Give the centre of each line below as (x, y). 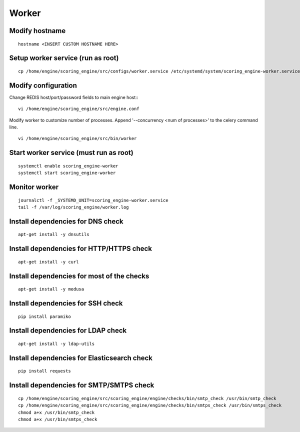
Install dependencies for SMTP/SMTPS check (82, 385)
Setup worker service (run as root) (64, 58)
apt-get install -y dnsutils (54, 234)
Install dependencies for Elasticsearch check (81, 358)
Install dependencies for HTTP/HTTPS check (81, 249)
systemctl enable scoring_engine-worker (68, 166)
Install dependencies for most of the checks (79, 276)
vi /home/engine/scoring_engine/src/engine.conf (79, 109)
